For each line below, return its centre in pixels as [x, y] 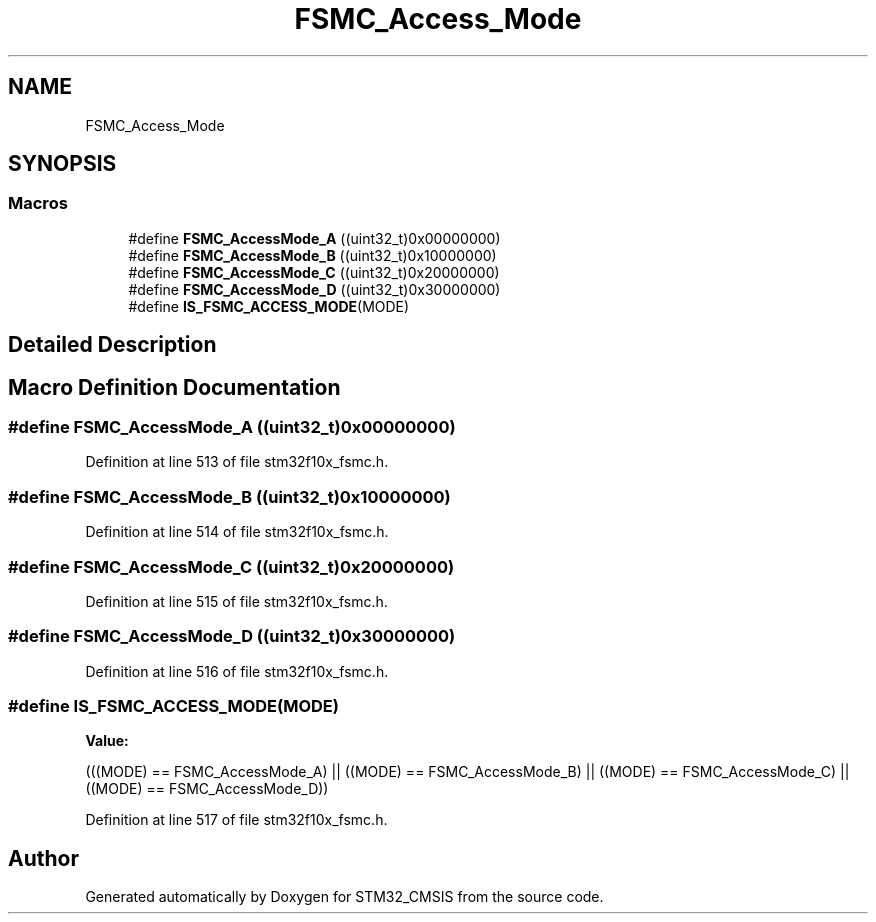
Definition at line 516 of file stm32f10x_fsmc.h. [237, 671]
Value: [107, 741]
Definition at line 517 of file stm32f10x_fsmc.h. [236, 820]
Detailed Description [112, 345]
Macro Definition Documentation [174, 387]
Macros [38, 203]
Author [43, 858]
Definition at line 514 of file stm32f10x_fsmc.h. [237, 532]
